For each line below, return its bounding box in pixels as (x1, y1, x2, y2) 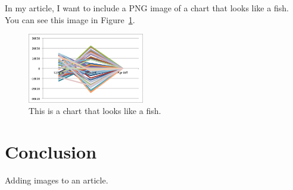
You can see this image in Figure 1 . (5, 13, 135, 26)
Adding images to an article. (5, 173, 108, 186)
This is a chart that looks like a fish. (29, 104, 161, 117)
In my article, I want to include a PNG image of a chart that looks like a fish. (5, 2, 289, 14)
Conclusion (5, 139, 97, 163)
